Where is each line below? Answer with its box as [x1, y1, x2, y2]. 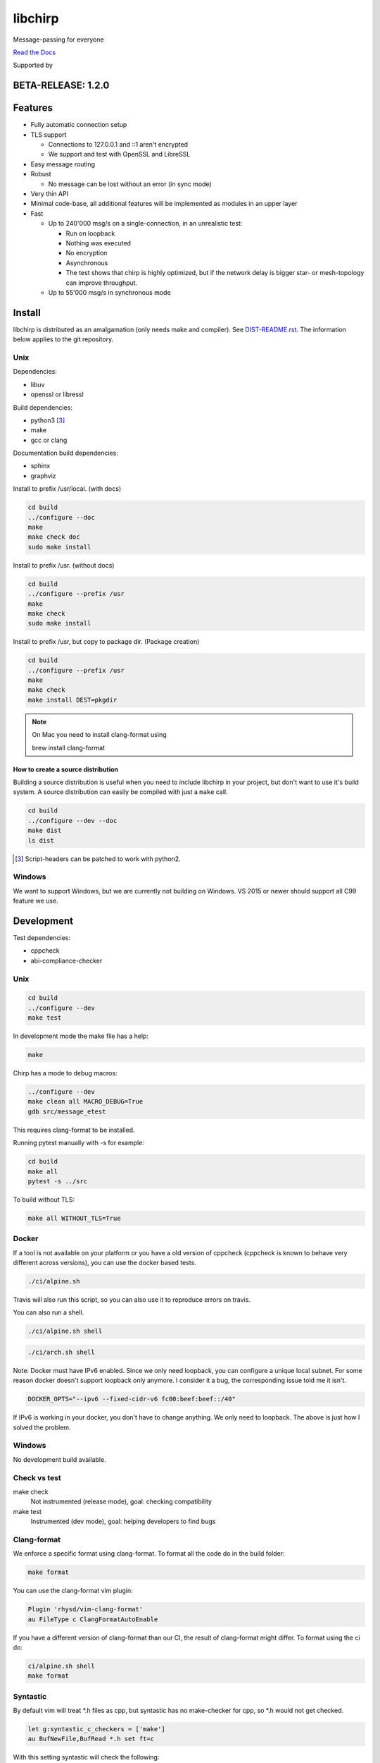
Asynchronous [65, 258, 108, 267]
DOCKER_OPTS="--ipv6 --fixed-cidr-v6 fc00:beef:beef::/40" [27, 1395, 236, 1403]
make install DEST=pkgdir [27, 695, 118, 704]
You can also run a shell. [13, 1308, 84, 1317]
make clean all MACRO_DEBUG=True [27, 1097, 144, 1106]
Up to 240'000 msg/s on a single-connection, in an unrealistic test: [48, 219, 243, 228]
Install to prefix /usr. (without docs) [13, 561, 115, 569]
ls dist [27, 836, 54, 844]
